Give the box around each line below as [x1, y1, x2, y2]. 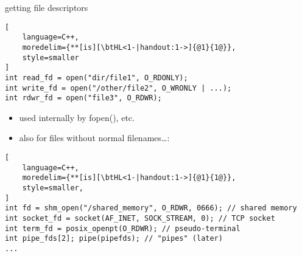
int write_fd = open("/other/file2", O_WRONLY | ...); [5, 83, 232, 92]
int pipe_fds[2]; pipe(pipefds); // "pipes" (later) [5, 234, 223, 243]
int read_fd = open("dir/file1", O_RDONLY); [5, 73, 188, 82]
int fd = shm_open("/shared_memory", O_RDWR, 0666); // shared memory [5, 204, 297, 213]
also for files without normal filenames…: [19, 131, 170, 144]
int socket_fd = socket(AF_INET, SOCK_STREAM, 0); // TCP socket [5, 213, 275, 223]
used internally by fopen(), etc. [19, 111, 135, 123]
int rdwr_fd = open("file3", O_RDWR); [5, 94, 162, 103]
